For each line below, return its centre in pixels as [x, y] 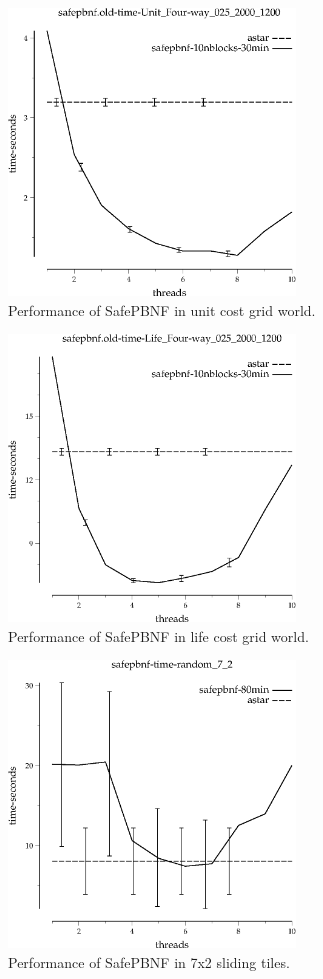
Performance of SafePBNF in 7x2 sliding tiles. [149, 961]
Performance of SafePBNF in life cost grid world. [158, 635]
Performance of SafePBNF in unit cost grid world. [162, 309]
